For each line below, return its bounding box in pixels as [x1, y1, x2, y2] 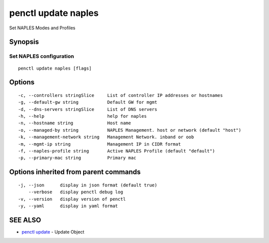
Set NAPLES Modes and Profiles [9, 25, 76, 31]
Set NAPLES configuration [9, 53, 74, 60]
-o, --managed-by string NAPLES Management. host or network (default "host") [18, 127, 242, 133]
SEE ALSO [9, 216, 41, 224]
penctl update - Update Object [21, 229, 85, 235]
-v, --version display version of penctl [18, 196, 126, 202]
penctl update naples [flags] [18, 65, 92, 71]
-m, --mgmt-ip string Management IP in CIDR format [18, 141, 181, 147]
